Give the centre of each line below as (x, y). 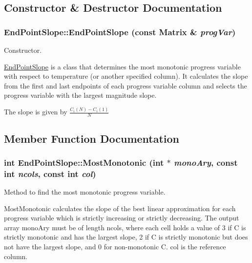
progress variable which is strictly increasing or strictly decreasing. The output (122, 218)
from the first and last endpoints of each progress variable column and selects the (126, 85)
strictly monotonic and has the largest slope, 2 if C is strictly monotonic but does (126, 237)
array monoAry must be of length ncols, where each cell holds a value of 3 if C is (125, 227)
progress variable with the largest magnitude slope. (80, 95)
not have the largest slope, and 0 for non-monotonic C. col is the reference (115, 246)
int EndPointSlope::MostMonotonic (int (84, 162)
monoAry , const (206, 162)
